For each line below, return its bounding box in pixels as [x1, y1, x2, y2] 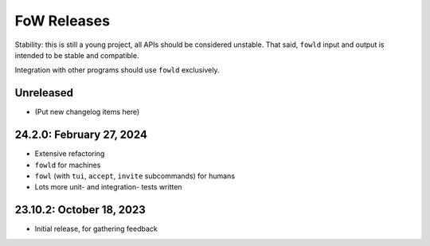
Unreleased [14, 86, 74, 100]
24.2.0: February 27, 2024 [14, 128, 147, 142]
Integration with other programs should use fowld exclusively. [14, 65, 220, 75]
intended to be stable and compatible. [14, 50, 139, 60]
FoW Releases [14, 12, 111, 29]
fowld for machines [34, 160, 101, 170]
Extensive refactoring [34, 149, 105, 158]
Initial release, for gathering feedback [34, 224, 158, 234]
